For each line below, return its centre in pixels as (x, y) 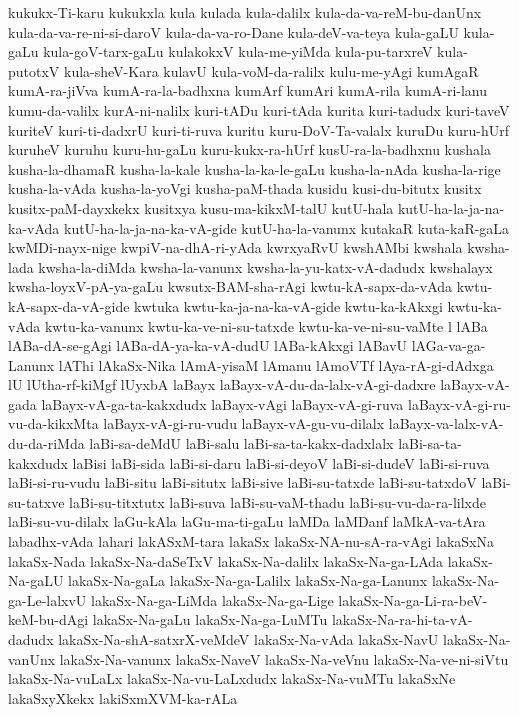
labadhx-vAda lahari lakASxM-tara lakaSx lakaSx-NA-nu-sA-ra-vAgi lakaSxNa (251, 541)
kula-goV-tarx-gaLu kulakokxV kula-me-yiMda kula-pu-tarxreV (238, 51)
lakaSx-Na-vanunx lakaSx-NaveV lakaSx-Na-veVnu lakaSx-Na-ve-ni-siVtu (284, 658)
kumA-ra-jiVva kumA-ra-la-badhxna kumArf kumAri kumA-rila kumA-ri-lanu (248, 90)
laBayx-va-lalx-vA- (446, 423)
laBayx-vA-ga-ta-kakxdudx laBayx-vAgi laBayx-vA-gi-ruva (222, 403)
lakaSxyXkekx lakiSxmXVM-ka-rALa (123, 697)
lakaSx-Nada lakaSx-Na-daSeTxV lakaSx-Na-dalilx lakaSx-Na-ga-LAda (226, 560)
